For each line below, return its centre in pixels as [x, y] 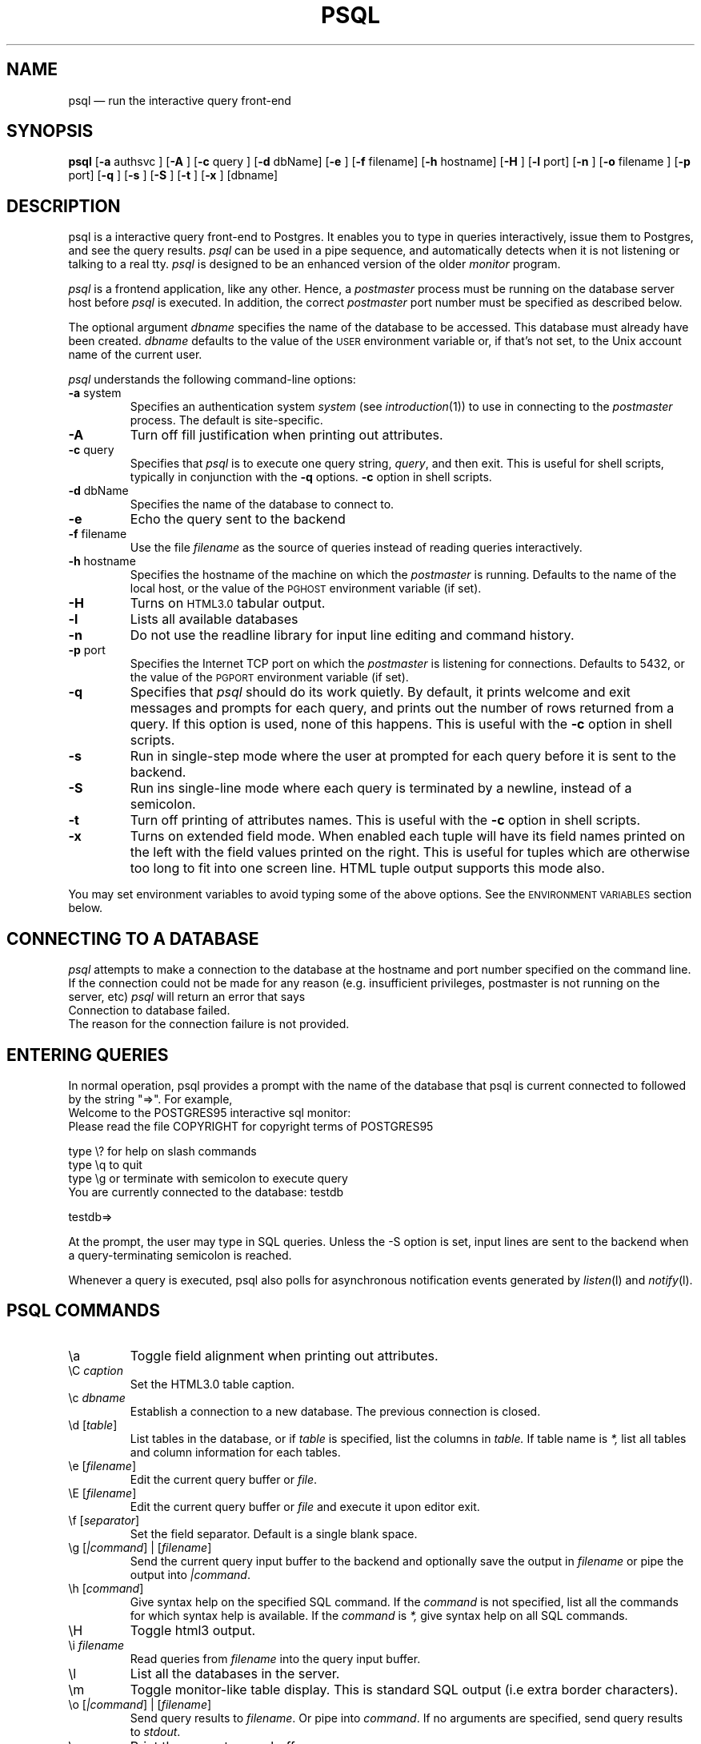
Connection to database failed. [149, 1011]
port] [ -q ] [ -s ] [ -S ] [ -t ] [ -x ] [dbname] [173, 175]
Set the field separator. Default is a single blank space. [274, 1533]
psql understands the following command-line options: [212, 380]
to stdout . [155, 1731]
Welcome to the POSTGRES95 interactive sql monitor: [210, 1112]
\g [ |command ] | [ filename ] [140, 1547]
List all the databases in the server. [235, 1673]
